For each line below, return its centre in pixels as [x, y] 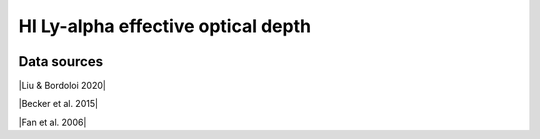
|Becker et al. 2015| [58, 104]
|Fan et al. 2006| [52, 122]
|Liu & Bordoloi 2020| [62, 86]
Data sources [61, 61]
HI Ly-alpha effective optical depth [165, 26]
